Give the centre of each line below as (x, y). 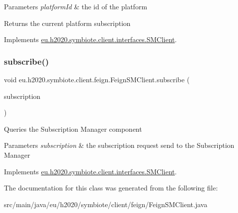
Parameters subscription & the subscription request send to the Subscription (119, 145)
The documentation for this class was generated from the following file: (111, 188)
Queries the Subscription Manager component (73, 129)
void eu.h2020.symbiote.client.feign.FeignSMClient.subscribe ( (97, 79)
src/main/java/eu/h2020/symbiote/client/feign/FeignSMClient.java (106, 204)
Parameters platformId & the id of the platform (76, 6)
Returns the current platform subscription (67, 23)
